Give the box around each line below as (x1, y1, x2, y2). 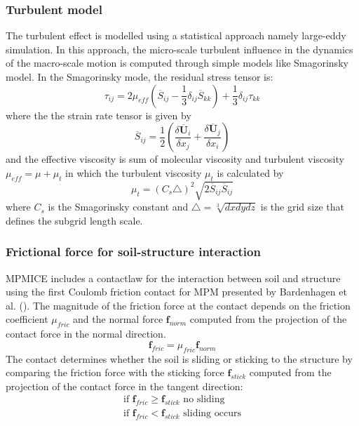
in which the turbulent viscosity (65, 165, 202, 180)
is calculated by (217, 165, 284, 180)
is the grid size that (260, 199, 344, 214)
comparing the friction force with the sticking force (6, 365, 224, 380)
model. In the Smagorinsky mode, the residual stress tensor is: (6, 69, 273, 84)
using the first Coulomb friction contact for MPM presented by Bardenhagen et (6, 284, 347, 299)
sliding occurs (183, 408, 241, 419)
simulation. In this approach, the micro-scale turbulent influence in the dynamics (6, 41, 353, 56)
